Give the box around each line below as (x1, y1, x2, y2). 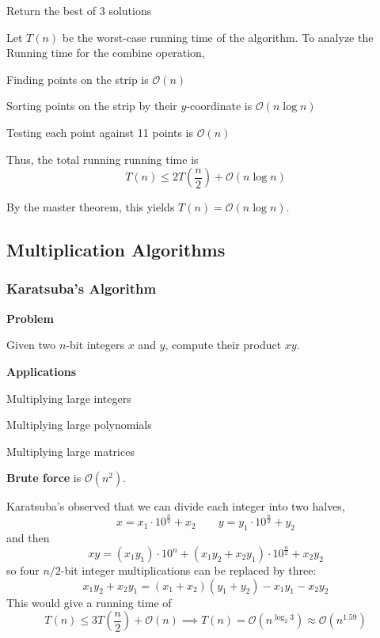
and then (6, 530, 50, 546)
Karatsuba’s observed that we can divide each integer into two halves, (6, 498, 345, 515)
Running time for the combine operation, (6, 44, 205, 61)
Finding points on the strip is (6, 70, 149, 87)
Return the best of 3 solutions (6, 2, 152, 18)
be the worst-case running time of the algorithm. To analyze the (62, 28, 374, 45)
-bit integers (66, 336, 125, 353)
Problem (6, 310, 54, 326)
